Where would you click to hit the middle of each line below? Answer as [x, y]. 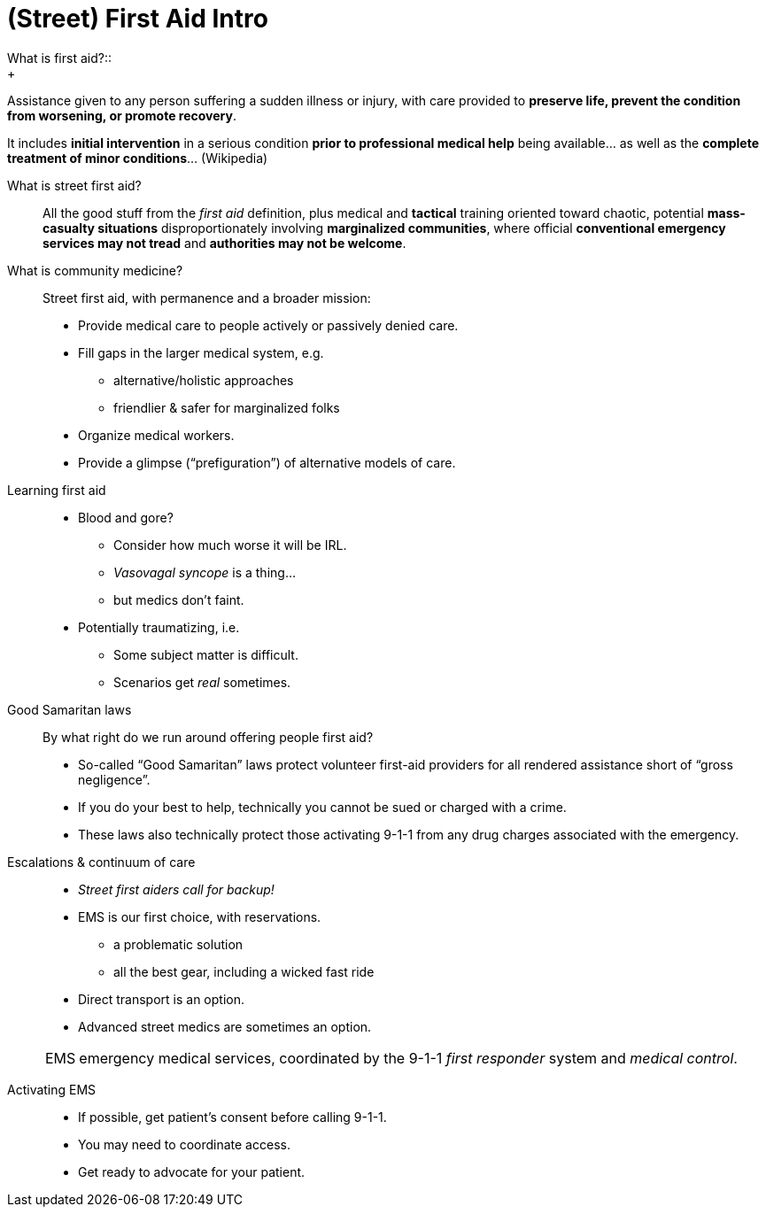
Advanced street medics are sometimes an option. [225, 1026]
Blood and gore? [126, 517]
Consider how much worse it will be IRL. [230, 545]
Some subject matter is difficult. [206, 654]
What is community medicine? [95, 270]
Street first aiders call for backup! [176, 889]
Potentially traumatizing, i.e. [159, 627]
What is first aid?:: [59, 58]
